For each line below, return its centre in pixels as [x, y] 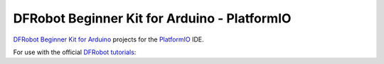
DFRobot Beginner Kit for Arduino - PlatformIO [152, 18]
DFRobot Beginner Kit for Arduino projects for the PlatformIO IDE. [108, 39]
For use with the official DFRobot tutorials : [75, 52]
